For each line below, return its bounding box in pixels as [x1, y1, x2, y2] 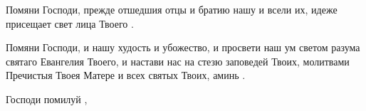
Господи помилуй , [6, 91, 88, 106]
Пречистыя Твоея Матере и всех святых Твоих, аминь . [6, 68, 246, 83]
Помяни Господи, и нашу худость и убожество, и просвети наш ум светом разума [6, 40, 360, 55]
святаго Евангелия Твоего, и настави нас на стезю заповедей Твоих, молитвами [6, 53, 350, 68]
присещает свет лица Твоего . [6, 16, 134, 31]
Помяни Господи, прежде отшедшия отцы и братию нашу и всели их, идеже [6, 2, 338, 16]
